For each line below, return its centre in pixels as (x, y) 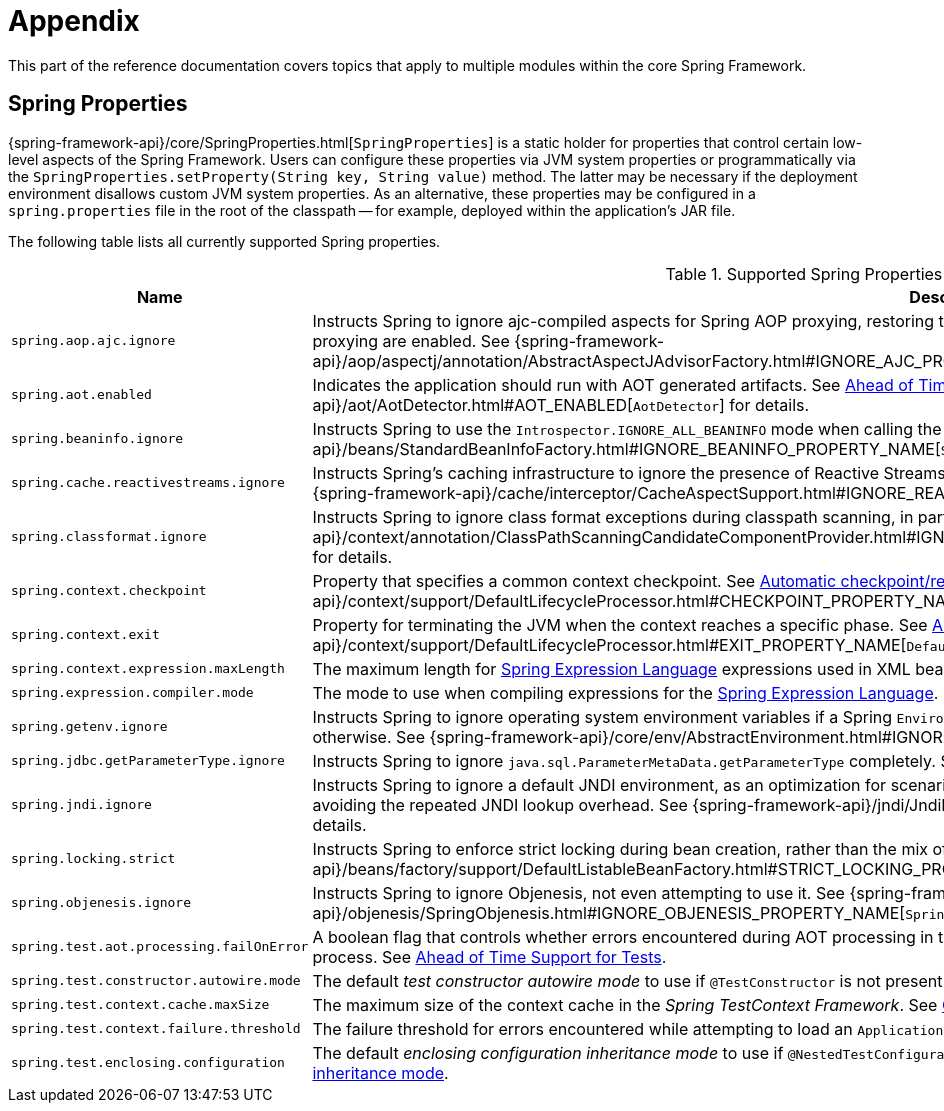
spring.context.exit (85, 635)
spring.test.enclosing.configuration (148, 1063)
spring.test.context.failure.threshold (156, 1029)
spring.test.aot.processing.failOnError (160, 947)
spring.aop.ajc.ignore (93, 341)
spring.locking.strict (93, 859)
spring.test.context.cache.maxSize (140, 1005)
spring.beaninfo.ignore (97, 439)
